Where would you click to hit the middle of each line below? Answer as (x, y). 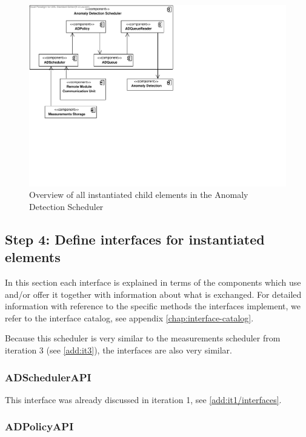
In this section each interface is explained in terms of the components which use (153, 282)
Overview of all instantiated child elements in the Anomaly (139, 195)
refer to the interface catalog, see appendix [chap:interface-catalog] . (129, 317)
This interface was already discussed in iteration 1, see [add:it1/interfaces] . (143, 399)
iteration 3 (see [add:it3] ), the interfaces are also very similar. (119, 350)
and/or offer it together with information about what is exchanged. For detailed (153, 294)
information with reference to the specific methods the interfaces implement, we (153, 306)
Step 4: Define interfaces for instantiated (135, 239)
